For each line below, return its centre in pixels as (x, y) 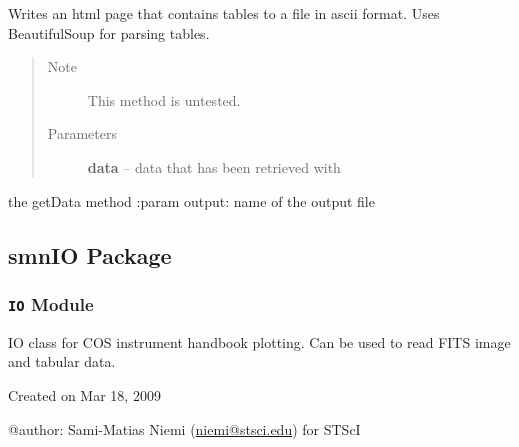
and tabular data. (62, 361)
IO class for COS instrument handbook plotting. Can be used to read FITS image (259, 341)
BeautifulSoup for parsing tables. (109, 32)
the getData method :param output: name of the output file (191, 200)
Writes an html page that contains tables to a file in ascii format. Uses (224, 13)
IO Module (51, 303)
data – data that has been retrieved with (214, 166)
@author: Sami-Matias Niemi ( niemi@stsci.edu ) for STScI (184, 428)
